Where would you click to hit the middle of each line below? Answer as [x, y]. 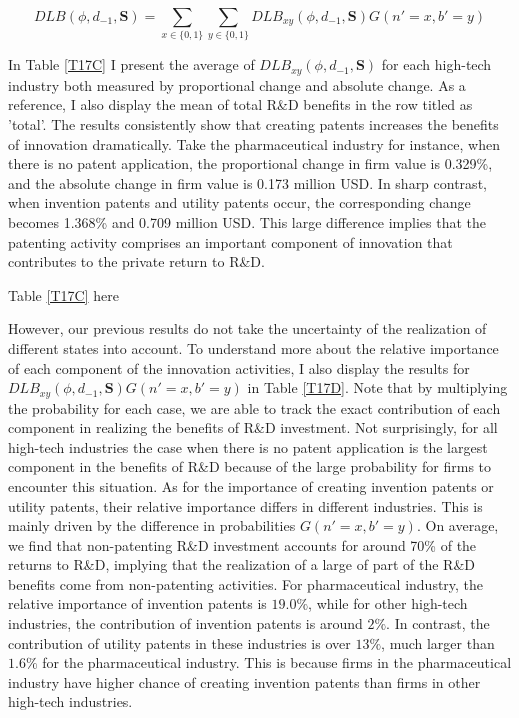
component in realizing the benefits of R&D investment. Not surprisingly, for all [253, 427]
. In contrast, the [438, 623]
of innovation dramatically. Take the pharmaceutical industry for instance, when [254, 143]
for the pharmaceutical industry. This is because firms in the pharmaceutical [277, 662]
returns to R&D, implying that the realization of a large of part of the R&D [241, 564]
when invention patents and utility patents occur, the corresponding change [239, 202]
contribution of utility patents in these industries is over [179, 642]
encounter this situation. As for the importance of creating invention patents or [251, 485]
